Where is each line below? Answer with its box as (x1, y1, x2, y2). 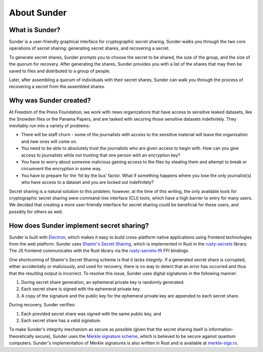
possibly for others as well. (9, 209, 63, 214)
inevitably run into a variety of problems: (9, 123, 90, 129)
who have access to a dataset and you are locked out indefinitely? (21, 179, 154, 185)
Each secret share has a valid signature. (21, 317, 102, 323)
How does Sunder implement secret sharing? (9, 221, 149, 229)
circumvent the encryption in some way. (21, 166, 102, 172)
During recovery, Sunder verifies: (9, 302, 75, 308)
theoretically (9, 333, 34, 339)
